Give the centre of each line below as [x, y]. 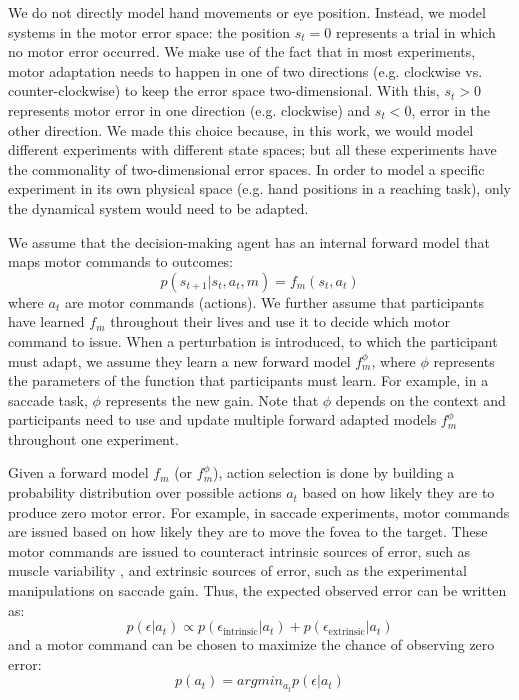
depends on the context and [420, 399]
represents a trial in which [415, 31]
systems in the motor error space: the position [149, 31]
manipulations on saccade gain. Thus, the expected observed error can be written [257, 590]
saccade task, [48, 399]
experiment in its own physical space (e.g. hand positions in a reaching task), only [259, 188]
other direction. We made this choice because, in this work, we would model [241, 129]
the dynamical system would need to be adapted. [158, 207]
